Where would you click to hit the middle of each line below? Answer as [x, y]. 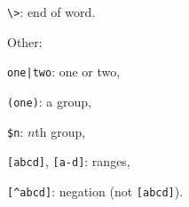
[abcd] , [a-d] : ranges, [69, 161]
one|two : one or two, [64, 72]
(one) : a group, [49, 101]
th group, [60, 131]
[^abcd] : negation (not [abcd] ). [95, 191]
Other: [25, 41]
